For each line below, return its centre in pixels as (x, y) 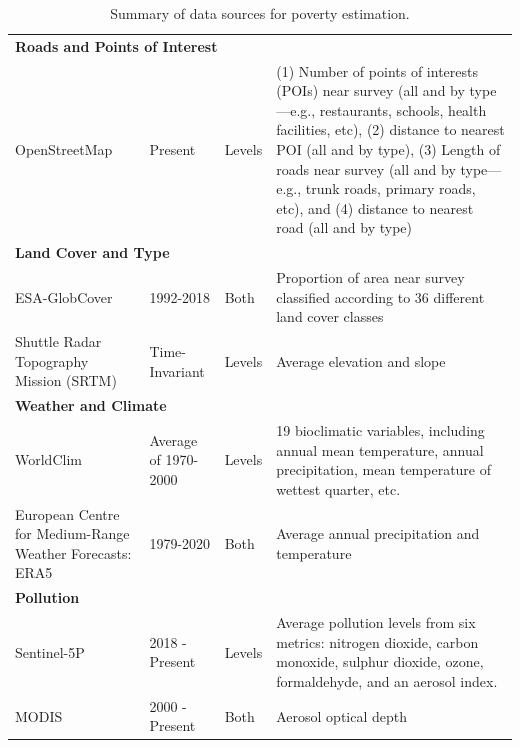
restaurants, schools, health (403, 109)
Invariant (177, 370)
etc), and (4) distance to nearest (375, 207)
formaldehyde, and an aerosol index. (387, 680)
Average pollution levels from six (376, 622)
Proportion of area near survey (370, 277)
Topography (52, 360)
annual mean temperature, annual (380, 449)
